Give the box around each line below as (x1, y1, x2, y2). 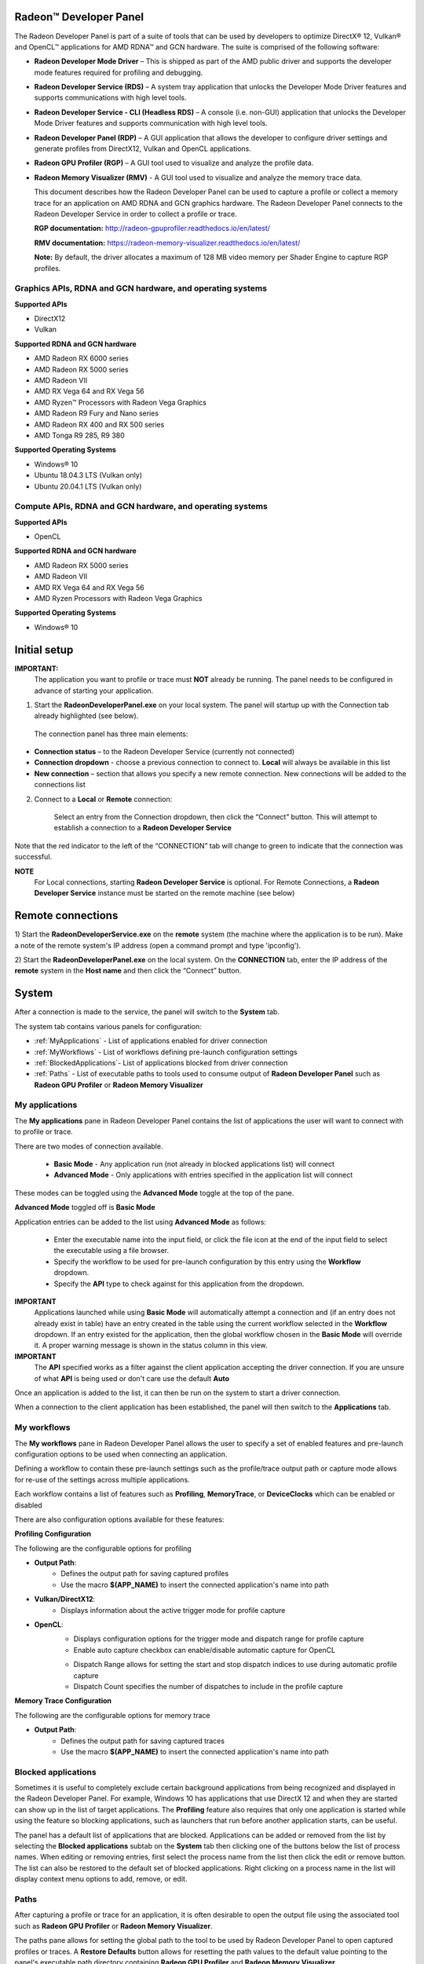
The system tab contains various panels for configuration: (14, 1021, 202, 1031)
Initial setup (14, 643, 74, 656)
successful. (14, 852, 53, 862)
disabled (14, 1500, 42, 1510)
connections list (34, 780, 86, 790)
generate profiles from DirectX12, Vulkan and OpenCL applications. (34, 144, 251, 153)
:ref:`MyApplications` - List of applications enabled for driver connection (34, 1036, 268, 1046)
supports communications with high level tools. (34, 93, 187, 102)
